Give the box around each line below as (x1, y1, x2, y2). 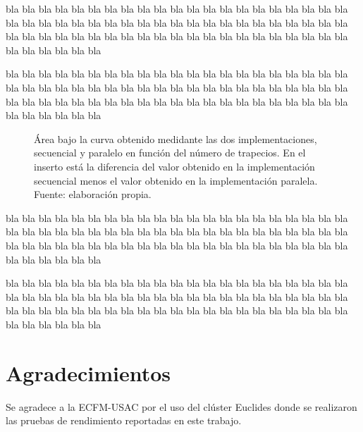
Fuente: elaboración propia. (34, 187, 152, 202)
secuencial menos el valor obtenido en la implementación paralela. (34, 173, 318, 187)
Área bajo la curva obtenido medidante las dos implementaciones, (34, 131, 317, 146)
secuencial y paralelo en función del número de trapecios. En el (34, 145, 306, 160)
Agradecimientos (6, 358, 171, 387)
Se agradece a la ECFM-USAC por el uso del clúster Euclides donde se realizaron (6, 399, 357, 414)
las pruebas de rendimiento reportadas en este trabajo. (6, 413, 242, 428)
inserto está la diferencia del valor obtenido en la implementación (34, 159, 315, 173)
